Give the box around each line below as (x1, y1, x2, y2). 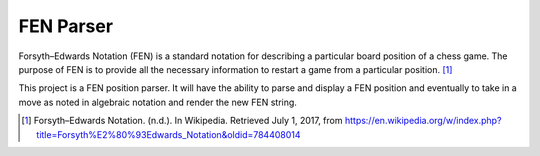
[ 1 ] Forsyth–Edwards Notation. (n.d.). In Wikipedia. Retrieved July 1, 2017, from (21, 115, 343, 127)
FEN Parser (18, 15, 114, 37)
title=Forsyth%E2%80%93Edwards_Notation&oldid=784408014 (36, 128, 301, 140)
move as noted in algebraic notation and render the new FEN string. (18, 96, 297, 108)
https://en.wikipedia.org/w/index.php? (344, 115, 502, 127)
